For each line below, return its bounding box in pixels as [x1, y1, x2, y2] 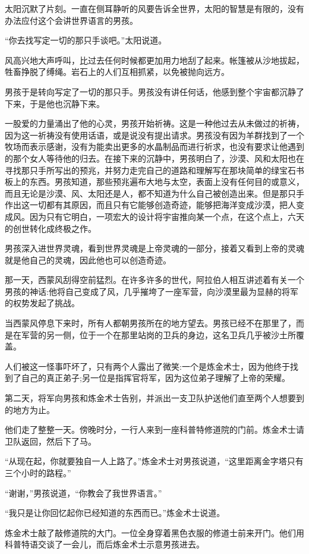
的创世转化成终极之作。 [5, 222, 96, 234]
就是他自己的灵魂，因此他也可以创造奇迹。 [5, 253, 171, 266]
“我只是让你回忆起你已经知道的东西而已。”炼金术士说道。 [5, 506, 225, 519]
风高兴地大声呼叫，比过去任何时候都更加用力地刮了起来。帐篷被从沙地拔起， [5, 53, 304, 66]
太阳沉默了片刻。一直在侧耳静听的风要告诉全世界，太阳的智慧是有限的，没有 [5, 2, 304, 14]
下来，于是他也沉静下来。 [5, 97, 105, 109]
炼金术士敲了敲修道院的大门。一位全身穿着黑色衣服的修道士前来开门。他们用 [5, 526, 304, 539]
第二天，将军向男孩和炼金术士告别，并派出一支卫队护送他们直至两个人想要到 [5, 392, 304, 404]
